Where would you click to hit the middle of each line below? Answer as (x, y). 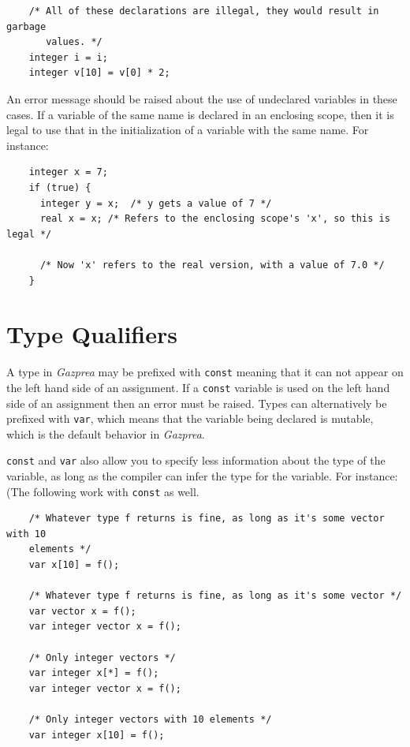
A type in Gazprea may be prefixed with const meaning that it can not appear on (205, 372)
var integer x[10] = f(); (97, 735)
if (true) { (60, 187)
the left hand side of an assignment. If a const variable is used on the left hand (198, 387)
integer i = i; (68, 57)
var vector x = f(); (82, 611)
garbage (26, 26)
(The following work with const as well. (103, 491)
